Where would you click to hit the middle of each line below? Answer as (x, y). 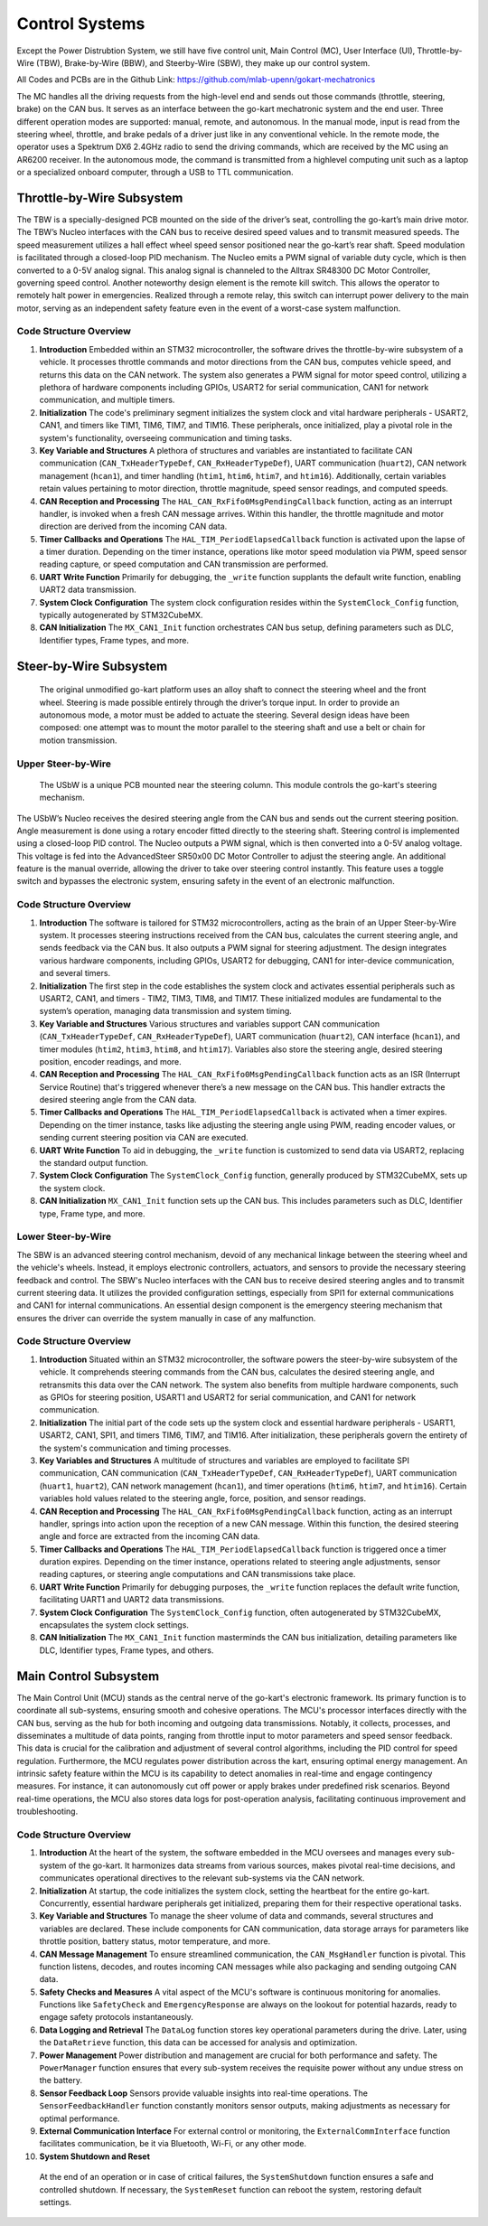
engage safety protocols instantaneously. (116, 2017)
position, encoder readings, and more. (111, 1061)
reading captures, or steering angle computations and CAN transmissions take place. (197, 1574)
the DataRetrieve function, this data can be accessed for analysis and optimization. (198, 2043)
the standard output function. (94, 1163)
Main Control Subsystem (88, 1676)
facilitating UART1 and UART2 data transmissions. (132, 1600)
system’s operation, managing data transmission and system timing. (166, 1011)
